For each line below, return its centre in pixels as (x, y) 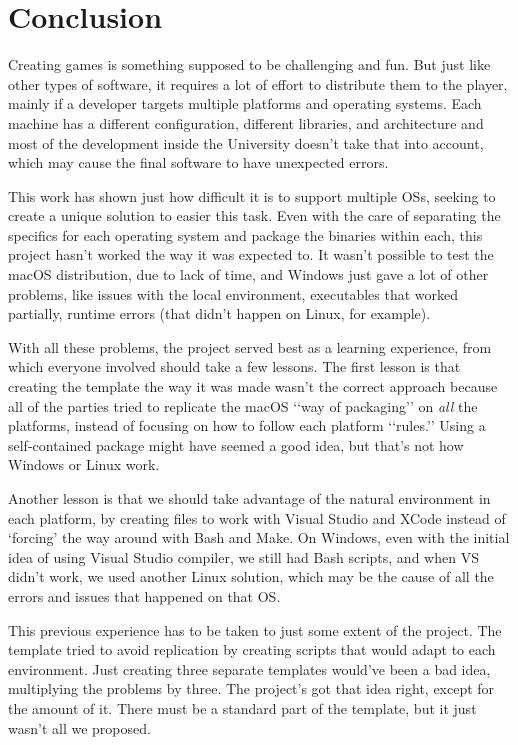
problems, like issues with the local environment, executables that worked (233, 293)
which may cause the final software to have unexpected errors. (198, 162)
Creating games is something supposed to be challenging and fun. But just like (249, 64)
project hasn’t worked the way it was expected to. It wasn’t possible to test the (251, 254)
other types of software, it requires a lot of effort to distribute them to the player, (258, 83)
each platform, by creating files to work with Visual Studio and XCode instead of (257, 517)
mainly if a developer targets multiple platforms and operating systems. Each (245, 103)
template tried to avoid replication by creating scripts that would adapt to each (252, 649)
